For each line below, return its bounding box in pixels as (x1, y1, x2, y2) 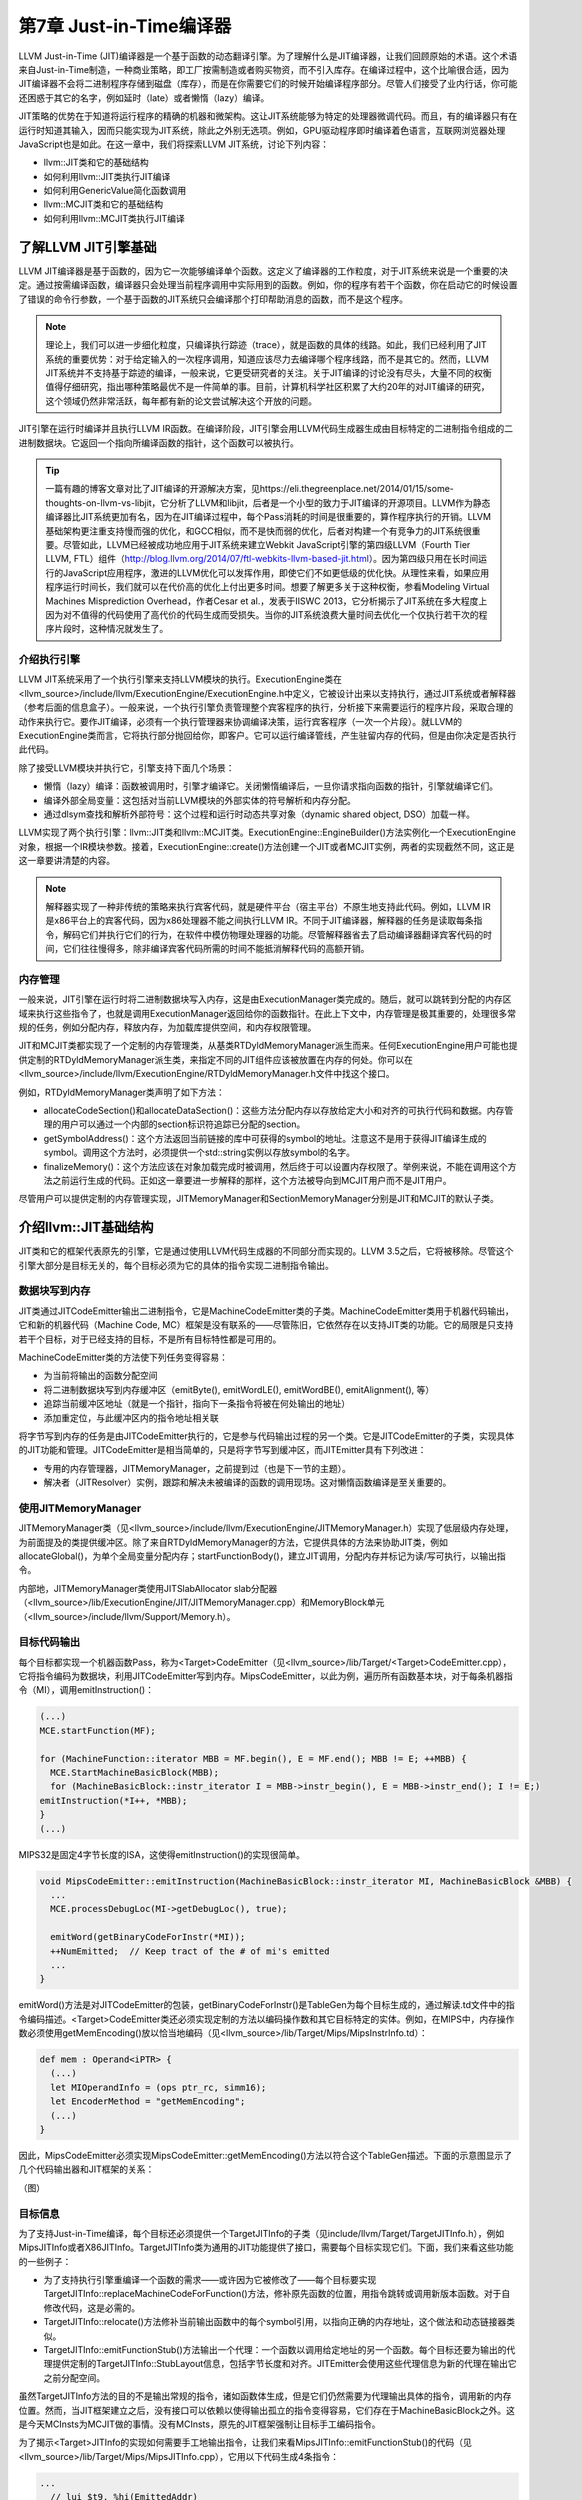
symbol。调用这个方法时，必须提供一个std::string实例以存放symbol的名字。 (43, 1146, 355, 1159)
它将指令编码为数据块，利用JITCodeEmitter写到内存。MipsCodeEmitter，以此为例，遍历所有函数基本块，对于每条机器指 (18, 1670, 514, 1682)
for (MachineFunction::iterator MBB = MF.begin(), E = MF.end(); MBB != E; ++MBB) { (39, 1753, 467, 1764)
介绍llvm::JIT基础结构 (18, 1219, 154, 1236)
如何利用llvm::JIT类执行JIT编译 (43, 170, 171, 182)
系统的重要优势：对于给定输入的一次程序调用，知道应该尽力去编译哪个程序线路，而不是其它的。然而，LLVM (45, 353, 490, 365)
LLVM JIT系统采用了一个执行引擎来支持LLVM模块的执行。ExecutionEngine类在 (18, 673, 343, 685)
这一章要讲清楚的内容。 (18, 855, 115, 867)
